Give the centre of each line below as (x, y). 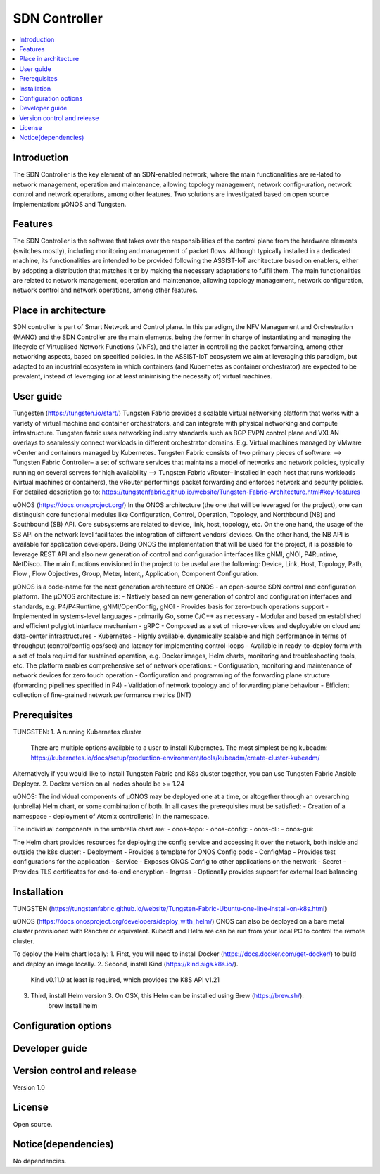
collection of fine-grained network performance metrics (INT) (102, 695)
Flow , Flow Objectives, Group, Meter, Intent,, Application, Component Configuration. (136, 574)
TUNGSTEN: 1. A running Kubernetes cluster (77, 732)
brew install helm (73, 1005)
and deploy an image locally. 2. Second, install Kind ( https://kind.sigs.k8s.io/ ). (126, 964)
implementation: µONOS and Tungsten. (70, 204)
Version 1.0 (29, 1087)
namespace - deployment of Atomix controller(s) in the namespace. (111, 816)
